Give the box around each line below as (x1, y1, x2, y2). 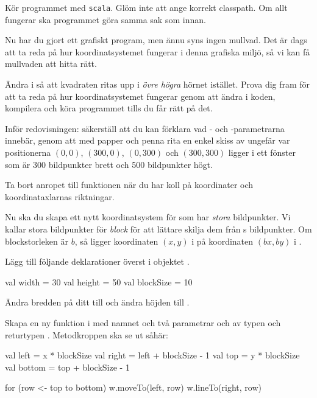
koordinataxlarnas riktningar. (5, 190, 115, 203)
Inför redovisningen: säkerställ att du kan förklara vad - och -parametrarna (5, 122, 285, 134)
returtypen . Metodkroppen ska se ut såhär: (5, 328, 168, 341)
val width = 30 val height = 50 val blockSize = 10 (5, 275, 193, 288)
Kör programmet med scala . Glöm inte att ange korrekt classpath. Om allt (5, 1, 288, 13)
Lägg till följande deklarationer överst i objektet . (5, 255, 190, 268)
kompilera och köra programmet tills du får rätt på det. (5, 102, 213, 114)
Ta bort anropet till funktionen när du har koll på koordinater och (5, 178, 254, 191)
